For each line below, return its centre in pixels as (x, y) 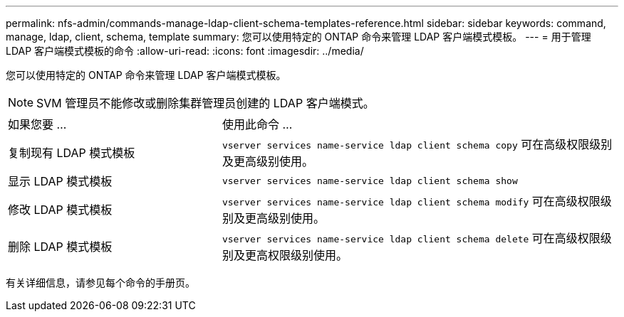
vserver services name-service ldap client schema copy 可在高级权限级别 (417, 144)
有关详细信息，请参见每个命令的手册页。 (100, 283)
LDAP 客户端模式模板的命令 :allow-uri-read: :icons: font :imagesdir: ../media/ (185, 51)
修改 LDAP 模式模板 (60, 210)
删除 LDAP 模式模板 (60, 247)
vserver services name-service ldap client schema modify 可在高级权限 (411, 201)
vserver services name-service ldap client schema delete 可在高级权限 (411, 238)
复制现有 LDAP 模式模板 (72, 153)
